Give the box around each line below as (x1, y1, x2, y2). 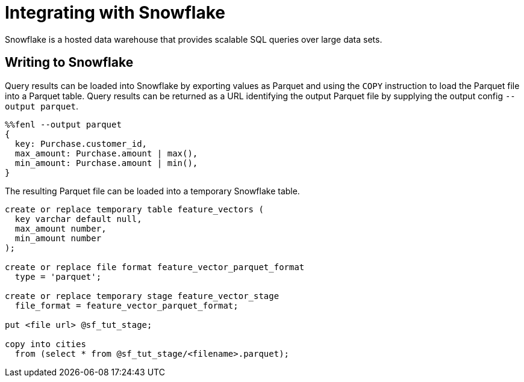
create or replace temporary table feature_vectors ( (5, 204, 264, 214)
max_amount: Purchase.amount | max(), (14, 148, 198, 158)
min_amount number (14, 233, 102, 243)
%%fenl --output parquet (5, 119, 122, 129)
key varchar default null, (14, 214, 142, 224)
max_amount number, (14, 223, 107, 233)
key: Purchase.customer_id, (14, 138, 148, 149)
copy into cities (5, 339, 86, 349)
